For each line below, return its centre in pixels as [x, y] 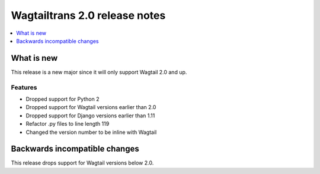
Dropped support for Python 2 [63, 99]
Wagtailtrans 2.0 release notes [88, 15]
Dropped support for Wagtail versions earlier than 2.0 [91, 107]
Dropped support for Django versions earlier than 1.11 [90, 116]
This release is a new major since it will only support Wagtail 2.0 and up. [99, 72]
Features [24, 87]
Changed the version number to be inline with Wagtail [91, 132]
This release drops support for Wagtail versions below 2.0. [82, 163]
